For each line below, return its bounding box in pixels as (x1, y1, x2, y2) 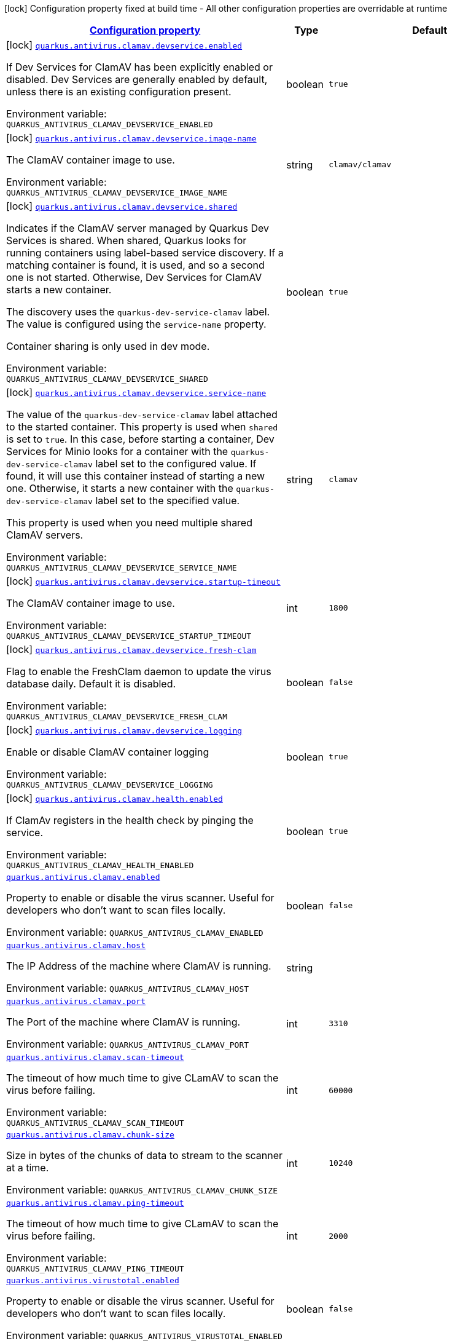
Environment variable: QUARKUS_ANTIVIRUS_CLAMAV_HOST (6, 982, 249, 994)
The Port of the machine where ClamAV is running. (6, 1016, 241, 1028)
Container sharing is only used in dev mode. (6, 340, 210, 352)
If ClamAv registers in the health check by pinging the (6, 814, 254, 826)
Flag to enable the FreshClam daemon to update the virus (6, 665, 271, 678)
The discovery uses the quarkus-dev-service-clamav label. (6, 306, 270, 318)
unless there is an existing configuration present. (6, 85, 232, 98)
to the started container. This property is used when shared (6, 421, 278, 433)
